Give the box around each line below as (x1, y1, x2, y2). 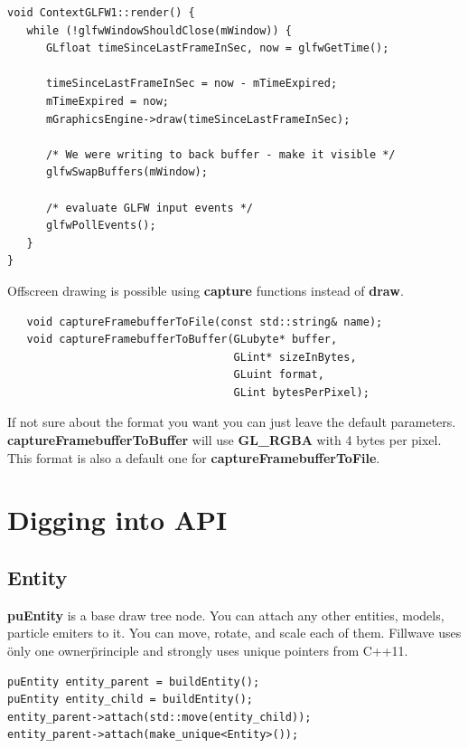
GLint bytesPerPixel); (233, 385, 370, 399)
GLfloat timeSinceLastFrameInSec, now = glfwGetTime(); (45, 42, 389, 55)
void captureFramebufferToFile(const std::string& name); (26, 315, 383, 328)
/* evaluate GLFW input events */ (45, 201, 254, 214)
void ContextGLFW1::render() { (7, 6, 195, 19)
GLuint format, (233, 368, 324, 382)
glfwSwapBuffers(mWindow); (45, 166, 208, 179)
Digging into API (7, 501, 228, 538)
